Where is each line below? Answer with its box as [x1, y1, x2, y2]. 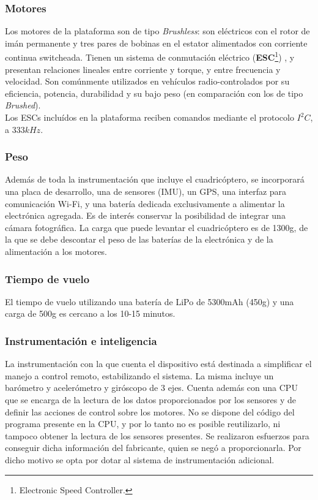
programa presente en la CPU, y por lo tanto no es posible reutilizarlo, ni [5, 417, 281, 430]
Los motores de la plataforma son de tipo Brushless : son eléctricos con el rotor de [5, 25, 310, 37]
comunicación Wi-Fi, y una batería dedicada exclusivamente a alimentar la [5, 197, 285, 210]
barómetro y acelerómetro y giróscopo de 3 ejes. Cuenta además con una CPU [5, 381, 298, 394]
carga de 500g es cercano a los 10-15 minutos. [5, 307, 176, 320]
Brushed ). [5, 99, 41, 112]
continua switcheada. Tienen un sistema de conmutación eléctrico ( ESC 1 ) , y [5, 49, 295, 64]
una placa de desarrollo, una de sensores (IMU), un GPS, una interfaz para [5, 185, 287, 198]
